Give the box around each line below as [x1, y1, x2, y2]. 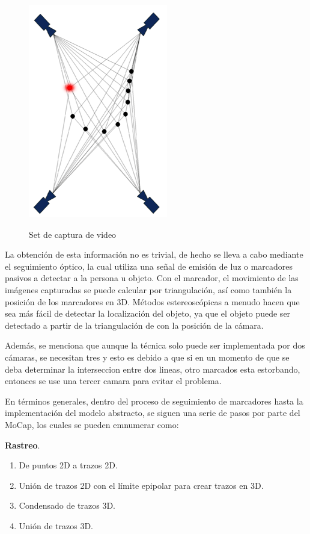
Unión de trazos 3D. [19, 519, 93, 532]
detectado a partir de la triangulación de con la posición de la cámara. [5, 318, 264, 331]
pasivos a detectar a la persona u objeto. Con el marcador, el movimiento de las [5, 272, 299, 284]
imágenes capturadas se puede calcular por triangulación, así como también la [5, 283, 292, 296]
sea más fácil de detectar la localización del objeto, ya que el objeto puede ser [5, 307, 291, 320]
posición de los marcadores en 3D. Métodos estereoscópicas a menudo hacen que [5, 295, 300, 308]
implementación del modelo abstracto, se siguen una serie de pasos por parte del [5, 406, 300, 419]
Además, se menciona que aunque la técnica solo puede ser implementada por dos [5, 339, 305, 352]
